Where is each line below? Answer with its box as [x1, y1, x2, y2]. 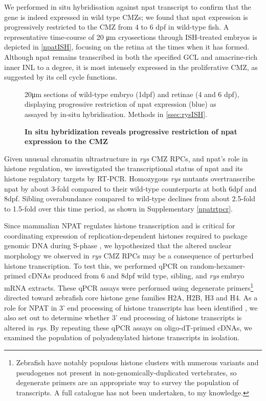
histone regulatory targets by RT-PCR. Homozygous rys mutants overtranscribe [4, 173, 255, 183]
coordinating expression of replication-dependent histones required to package [4, 230, 248, 241]
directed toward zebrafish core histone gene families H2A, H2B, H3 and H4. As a [4, 292, 258, 303]
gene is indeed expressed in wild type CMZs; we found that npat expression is [4, 11, 248, 22]
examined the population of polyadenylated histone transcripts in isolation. [4, 332, 240, 343]
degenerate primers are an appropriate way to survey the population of [16, 377, 239, 388]
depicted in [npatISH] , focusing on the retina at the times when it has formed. [4, 41, 250, 52]
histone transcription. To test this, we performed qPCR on [4, 260, 188, 271]
